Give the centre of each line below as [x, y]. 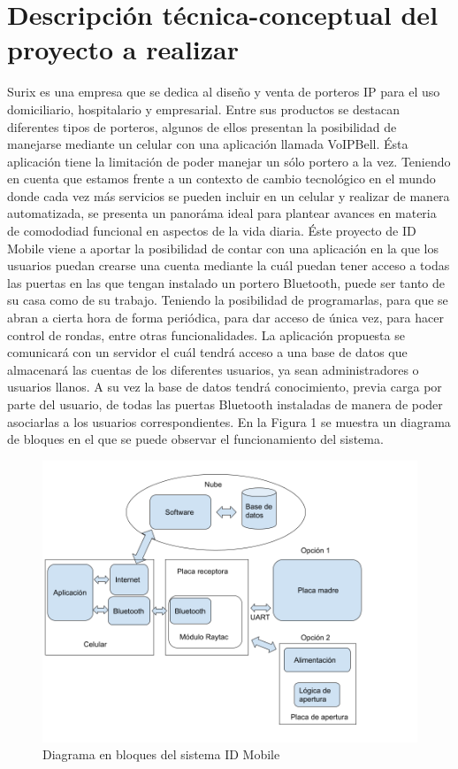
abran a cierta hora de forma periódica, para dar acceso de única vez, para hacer [225, 318]
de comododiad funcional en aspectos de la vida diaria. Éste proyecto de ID [212, 231]
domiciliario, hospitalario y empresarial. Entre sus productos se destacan [203, 109]
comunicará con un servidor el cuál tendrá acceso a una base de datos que [207, 352]
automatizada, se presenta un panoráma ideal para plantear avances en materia [222, 213]
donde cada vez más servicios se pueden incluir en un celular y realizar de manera [229, 195]
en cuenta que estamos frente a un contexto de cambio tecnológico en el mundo [221, 179]
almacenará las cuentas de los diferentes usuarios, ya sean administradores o [213, 369]
